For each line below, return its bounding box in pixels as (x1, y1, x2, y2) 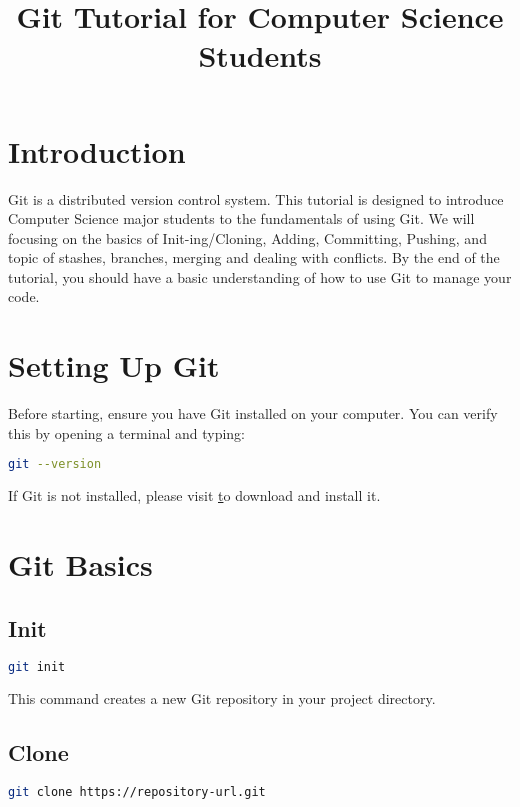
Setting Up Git (8, 345, 220, 386)
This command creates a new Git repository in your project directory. (8, 688, 436, 709)
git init (8, 660, 66, 675)
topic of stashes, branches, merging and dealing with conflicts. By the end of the (8, 247, 500, 268)
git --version (8, 457, 102, 472)
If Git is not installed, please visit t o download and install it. (8, 485, 381, 506)
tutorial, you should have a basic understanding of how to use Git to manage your (8, 266, 512, 287)
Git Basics (8, 544, 153, 585)
